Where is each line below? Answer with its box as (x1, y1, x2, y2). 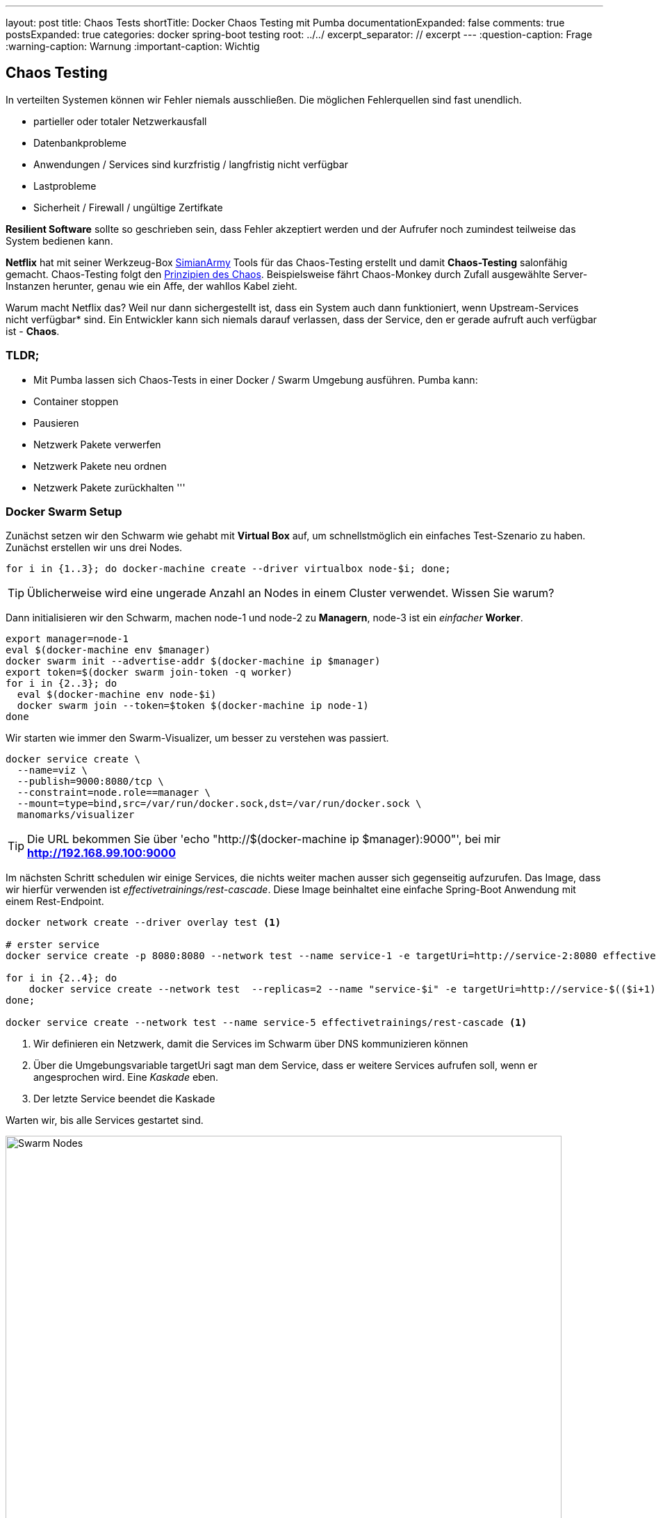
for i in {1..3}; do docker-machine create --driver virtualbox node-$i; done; (6, 563, 451, 575)
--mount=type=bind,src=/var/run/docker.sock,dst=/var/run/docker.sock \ (17, 798, 422, 810)
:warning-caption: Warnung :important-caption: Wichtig (6, 40, 260, 52)
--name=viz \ (17, 765, 88, 776)
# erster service (6, 939, 99, 951)
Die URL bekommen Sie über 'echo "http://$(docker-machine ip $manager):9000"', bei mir (27, 832, 501, 847)
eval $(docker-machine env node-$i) (17, 689, 217, 701)
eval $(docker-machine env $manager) (6, 644, 211, 656)
